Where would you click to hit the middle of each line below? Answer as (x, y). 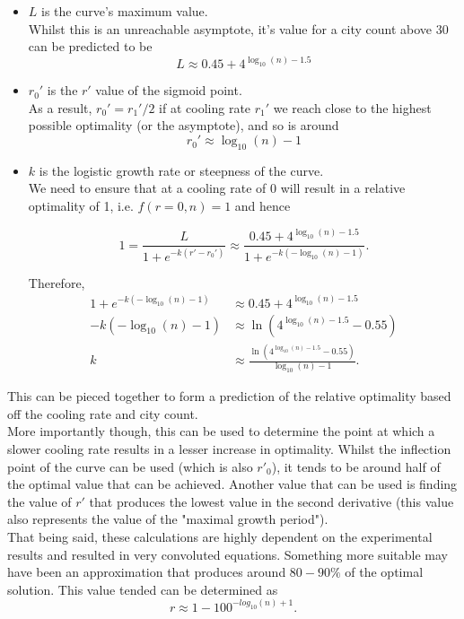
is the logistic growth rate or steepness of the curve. (181, 170)
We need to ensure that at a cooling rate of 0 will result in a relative (217, 188)
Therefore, (57, 282)
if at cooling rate (205, 107)
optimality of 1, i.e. (81, 206)
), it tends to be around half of (356, 466)
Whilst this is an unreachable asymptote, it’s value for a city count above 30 (238, 28)
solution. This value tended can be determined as (143, 589)
